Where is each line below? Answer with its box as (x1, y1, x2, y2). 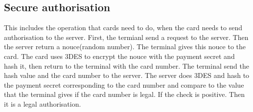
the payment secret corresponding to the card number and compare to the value (4, 79, 244, 90)
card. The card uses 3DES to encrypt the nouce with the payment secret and (4, 51, 235, 61)
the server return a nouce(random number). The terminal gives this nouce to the (4, 41, 246, 52)
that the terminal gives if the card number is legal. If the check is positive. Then (4, 89, 245, 99)
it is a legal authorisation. (4, 98, 81, 109)
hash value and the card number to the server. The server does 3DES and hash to (4, 70, 250, 80)
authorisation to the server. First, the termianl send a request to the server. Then (4, 32, 249, 42)
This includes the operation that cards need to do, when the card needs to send (4, 22, 242, 33)
